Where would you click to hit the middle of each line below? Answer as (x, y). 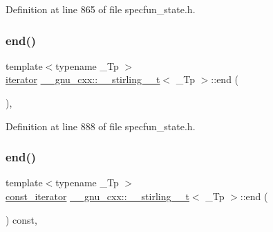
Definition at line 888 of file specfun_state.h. (101, 126)
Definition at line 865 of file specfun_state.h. (101, 9)
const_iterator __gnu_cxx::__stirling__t (97, 196)
